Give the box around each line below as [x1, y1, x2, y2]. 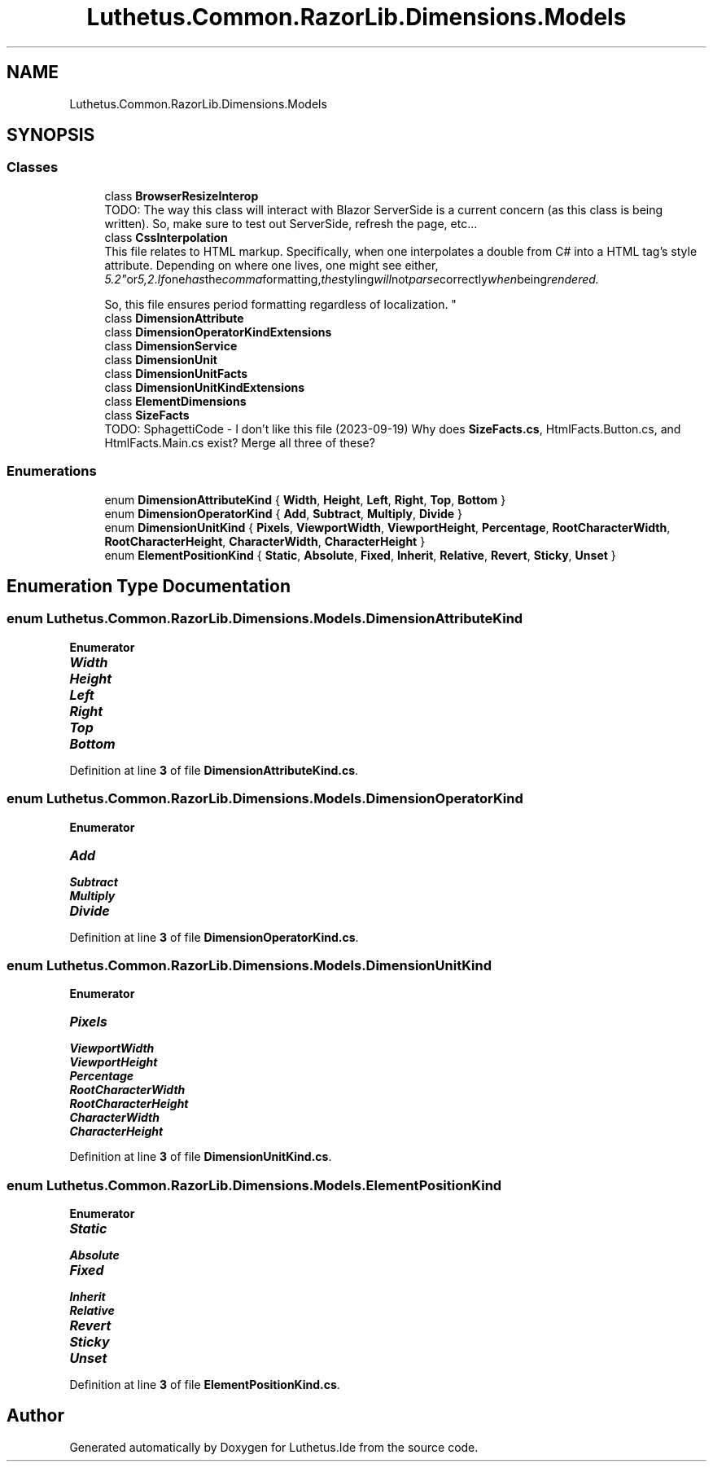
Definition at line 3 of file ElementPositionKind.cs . [69, 1378, 340, 1392]
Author [7, 1405, 64, 1426]
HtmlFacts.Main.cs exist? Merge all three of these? [104, 435, 375, 450]
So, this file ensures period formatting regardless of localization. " [104, 297, 457, 311]
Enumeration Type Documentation [7, 575, 291, 596]
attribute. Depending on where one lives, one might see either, [104, 257, 439, 272]
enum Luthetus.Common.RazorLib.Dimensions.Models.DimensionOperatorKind [7, 790, 523, 807]
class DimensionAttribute [104, 310, 244, 325]
